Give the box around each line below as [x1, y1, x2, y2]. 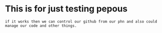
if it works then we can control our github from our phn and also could [5, 19, 158, 24]
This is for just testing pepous [5, 3, 128, 14]
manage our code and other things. [5, 23, 77, 28]
